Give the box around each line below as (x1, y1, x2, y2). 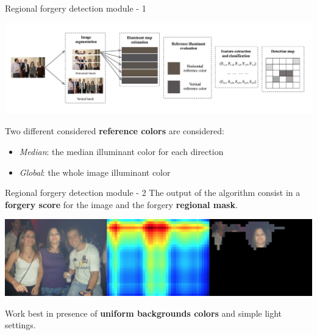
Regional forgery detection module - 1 (5, 2, 146, 14)
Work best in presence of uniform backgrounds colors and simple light (5, 306, 282, 319)
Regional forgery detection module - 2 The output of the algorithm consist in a (5, 186, 301, 199)
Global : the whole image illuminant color (19, 165, 171, 178)
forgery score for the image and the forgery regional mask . (5, 198, 238, 211)
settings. (5, 319, 36, 331)
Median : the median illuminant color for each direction (19, 145, 224, 157)
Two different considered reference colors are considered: (5, 124, 224, 137)
